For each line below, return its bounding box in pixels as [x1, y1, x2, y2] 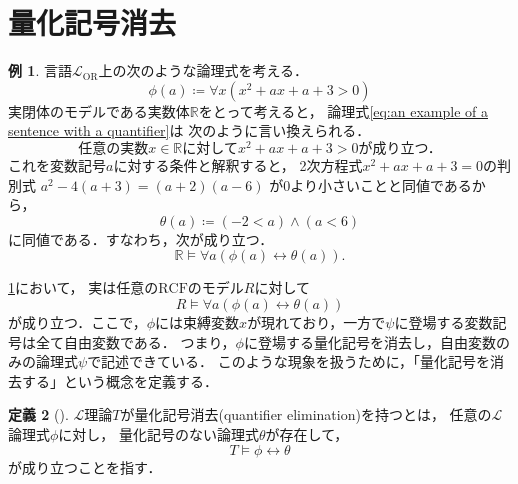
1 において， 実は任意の [8, 277, 159, 298]
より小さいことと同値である [290, 174, 472, 195]
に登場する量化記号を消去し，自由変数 [243, 331, 496, 352]
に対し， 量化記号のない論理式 [58, 423, 260, 444]
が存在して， [265, 423, 349, 444]
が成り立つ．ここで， [8, 311, 147, 332]
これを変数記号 [8, 154, 106, 175]
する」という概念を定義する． [21, 370, 218, 391]
